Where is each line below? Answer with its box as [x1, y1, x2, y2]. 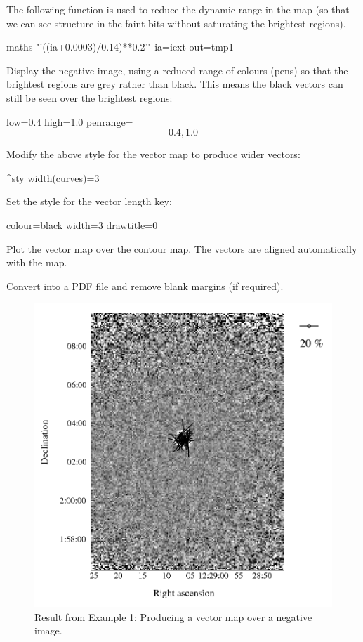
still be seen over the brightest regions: [6, 90, 173, 105]
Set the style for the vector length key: [6, 194, 172, 209]
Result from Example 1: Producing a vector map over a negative [34, 609, 312, 624]
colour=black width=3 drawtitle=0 [6, 217, 158, 232]
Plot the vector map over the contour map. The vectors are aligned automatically [6, 241, 357, 256]
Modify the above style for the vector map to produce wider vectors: [6, 147, 301, 162]
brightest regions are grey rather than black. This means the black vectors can [6, 77, 343, 91]
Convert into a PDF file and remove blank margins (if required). [6, 278, 284, 293]
